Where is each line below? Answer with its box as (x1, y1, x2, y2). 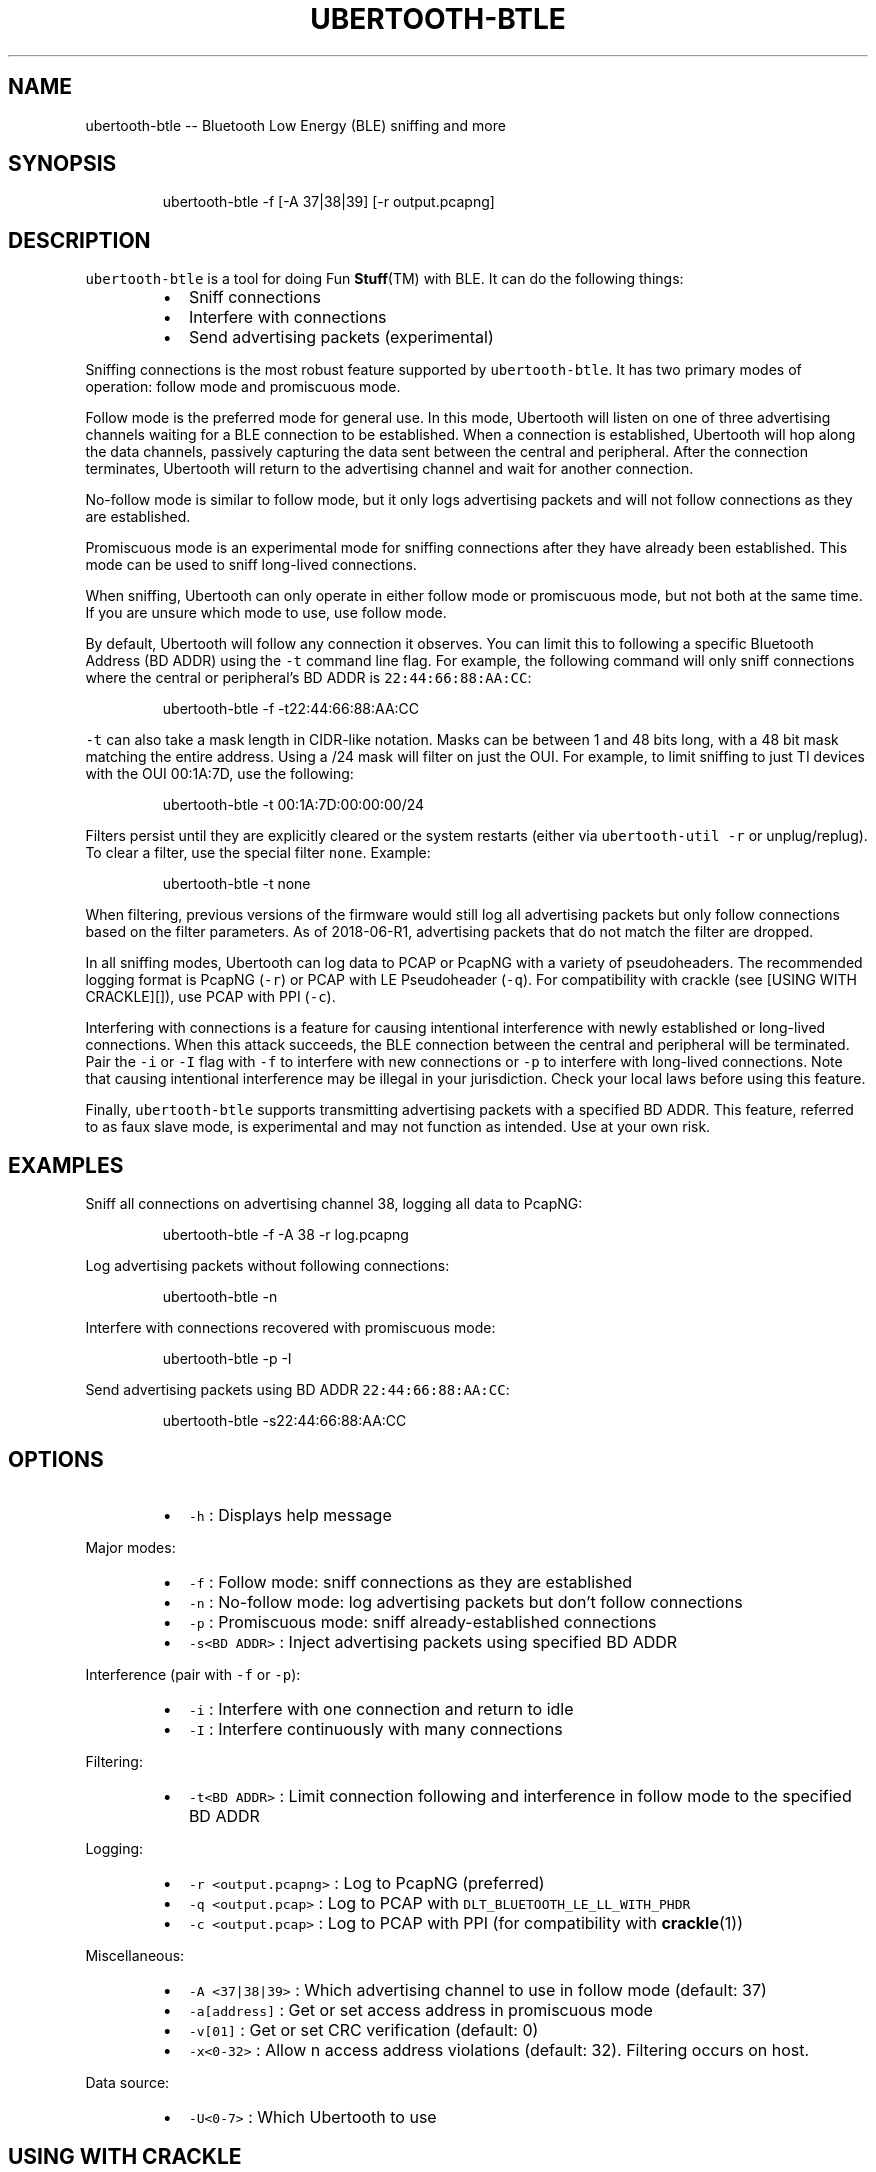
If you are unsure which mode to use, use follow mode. (85, 604, 447, 622)
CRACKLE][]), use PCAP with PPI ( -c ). (85, 988, 336, 1006)
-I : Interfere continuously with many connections (188, 1718, 563, 1739)
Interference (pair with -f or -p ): (85, 1665, 301, 1683)
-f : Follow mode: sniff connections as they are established (188, 1571, 633, 1592)
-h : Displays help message (188, 1504, 392, 1525)
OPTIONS (8, 1446, 104, 1472)
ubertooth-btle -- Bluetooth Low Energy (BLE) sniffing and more (85, 116, 506, 134)
